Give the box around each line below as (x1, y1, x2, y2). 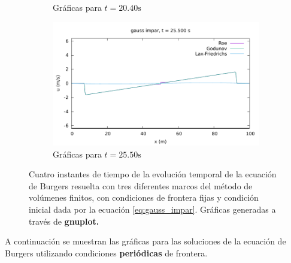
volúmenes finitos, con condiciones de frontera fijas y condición (29, 191, 259, 204)
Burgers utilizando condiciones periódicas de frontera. (5, 246, 208, 259)
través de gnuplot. (29, 214, 99, 227)
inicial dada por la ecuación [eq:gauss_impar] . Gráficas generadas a (29, 202, 276, 215)
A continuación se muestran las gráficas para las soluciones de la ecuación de (5, 235, 286, 247)
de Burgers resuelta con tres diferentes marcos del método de (29, 179, 253, 192)
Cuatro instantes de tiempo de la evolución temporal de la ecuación (29, 168, 277, 180)
